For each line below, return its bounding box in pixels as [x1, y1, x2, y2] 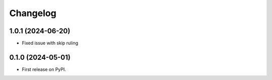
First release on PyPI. [22, 66, 66, 72]
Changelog [9, 8, 56, 19]
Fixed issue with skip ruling [22, 40, 79, 46]
